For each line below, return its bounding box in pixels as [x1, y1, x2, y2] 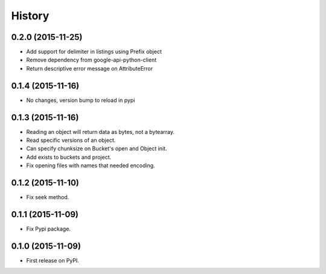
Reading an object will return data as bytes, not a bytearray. [26, 128, 175, 135]
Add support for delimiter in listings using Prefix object [26, 48, 162, 56]
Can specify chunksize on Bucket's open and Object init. [26, 145, 167, 152]
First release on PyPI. [26, 256, 80, 264]
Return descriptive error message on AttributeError [26, 65, 153, 72]
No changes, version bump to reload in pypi [26, 97, 135, 104]
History [11, 9, 50, 22]
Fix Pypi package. [26, 225, 71, 232]
